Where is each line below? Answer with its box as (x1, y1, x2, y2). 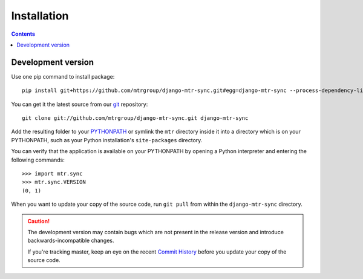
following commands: (11, 156, 65, 163)
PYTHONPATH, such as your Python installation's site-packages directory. (11, 136, 203, 143)
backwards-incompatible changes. (27, 237, 114, 245)
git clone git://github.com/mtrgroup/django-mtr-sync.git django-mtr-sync (22, 115, 249, 122)
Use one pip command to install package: (11, 73, 115, 80)
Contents (11, 30, 36, 38)
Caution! (27, 217, 50, 225)
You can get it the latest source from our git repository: (11, 100, 148, 108)
